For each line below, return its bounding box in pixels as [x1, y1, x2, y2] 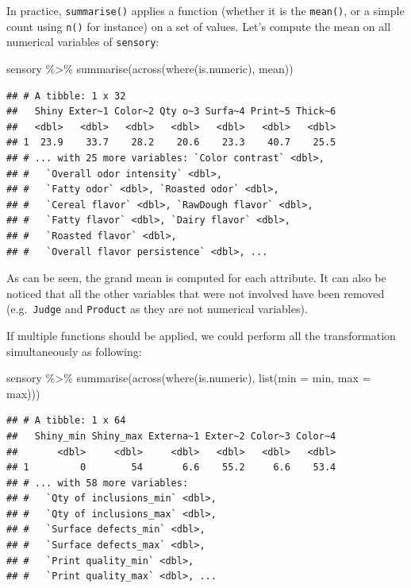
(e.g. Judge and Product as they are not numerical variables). [6, 300, 308, 317]
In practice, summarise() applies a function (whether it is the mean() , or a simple [6, 2, 405, 18]
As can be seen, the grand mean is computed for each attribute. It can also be [6, 269, 386, 286]
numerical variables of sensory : [6, 33, 159, 50]
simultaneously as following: [6, 342, 142, 359]
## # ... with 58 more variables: [6, 477, 189, 489]
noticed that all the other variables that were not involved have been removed [6, 284, 385, 301]
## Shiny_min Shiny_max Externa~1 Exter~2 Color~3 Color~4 [6, 430, 336, 442]
